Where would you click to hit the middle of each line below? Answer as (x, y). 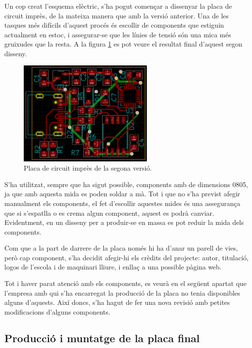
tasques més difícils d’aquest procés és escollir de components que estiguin (114, 25)
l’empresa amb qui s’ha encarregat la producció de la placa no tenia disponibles (122, 293)
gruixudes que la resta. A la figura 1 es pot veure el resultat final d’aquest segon (124, 44)
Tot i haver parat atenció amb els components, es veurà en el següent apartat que (126, 283)
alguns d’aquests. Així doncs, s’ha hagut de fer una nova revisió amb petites (117, 302)
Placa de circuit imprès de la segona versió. (88, 168)
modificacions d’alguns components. (57, 311)
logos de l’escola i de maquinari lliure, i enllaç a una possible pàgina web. (113, 267)
